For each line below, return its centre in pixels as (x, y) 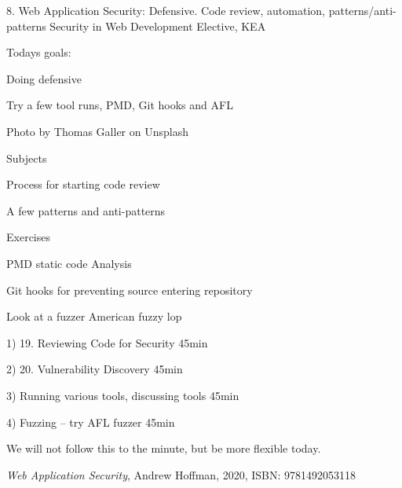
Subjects (27, 158)
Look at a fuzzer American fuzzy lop (94, 316)
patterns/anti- (362, 10)
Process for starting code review (83, 184)
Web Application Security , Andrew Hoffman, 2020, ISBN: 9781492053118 (181, 474)
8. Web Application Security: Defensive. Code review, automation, (166, 10)
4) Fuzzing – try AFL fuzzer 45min (91, 422)
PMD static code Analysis (69, 263)
